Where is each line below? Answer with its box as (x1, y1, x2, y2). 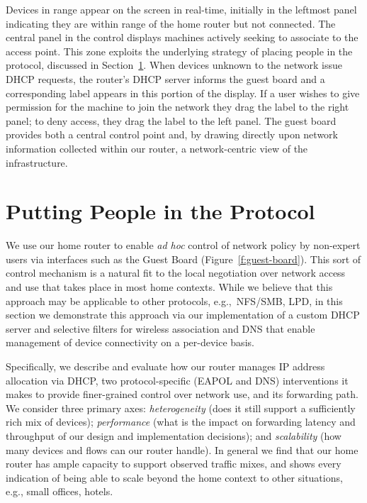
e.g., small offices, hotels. (6, 484, 113, 499)
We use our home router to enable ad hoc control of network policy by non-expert (6, 238, 361, 253)
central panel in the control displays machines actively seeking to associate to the (6, 30, 358, 45)
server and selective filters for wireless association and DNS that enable (6, 321, 315, 336)
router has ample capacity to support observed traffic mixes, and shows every (6, 456, 341, 471)
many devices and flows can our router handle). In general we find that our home (6, 442, 358, 457)
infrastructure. (6, 155, 68, 170)
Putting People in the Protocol (6, 197, 315, 226)
